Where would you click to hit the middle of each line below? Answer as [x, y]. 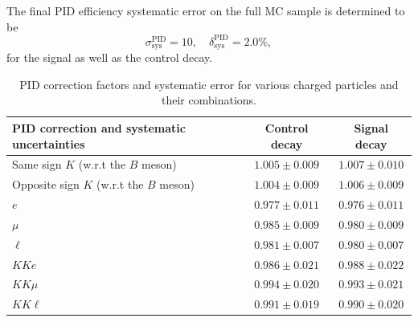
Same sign [37, 164]
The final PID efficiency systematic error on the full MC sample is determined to [206, 10]
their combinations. [209, 100]
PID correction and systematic [99, 127]
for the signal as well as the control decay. [110, 57]
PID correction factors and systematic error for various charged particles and [209, 84]
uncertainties [49, 143]
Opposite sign [46, 184]
